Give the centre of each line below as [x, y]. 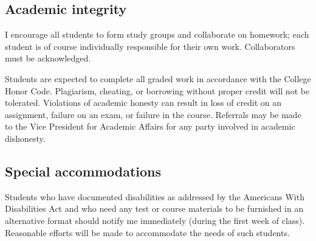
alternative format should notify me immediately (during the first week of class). [155, 220]
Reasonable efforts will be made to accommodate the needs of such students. [147, 232]
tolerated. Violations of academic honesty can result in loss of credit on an [143, 103]
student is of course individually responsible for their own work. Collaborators [150, 46]
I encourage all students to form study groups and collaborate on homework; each [157, 34]
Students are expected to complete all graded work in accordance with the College [158, 78]
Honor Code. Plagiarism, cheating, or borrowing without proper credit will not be [157, 90]
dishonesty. [25, 138]
